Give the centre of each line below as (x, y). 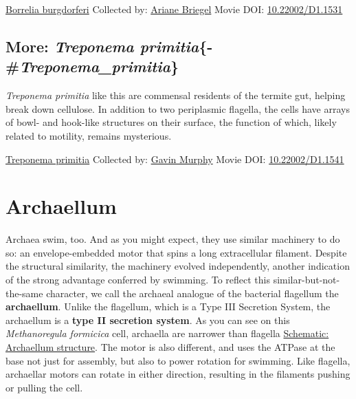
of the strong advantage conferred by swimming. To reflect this (138, 280)
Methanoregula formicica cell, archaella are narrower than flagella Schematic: (167, 333)
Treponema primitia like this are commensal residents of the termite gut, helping (176, 95)
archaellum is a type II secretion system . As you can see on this (148, 320)
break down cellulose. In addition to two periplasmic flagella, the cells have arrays (178, 108)
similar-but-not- (307, 280)
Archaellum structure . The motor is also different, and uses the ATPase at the (170, 347)
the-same (24, 293)
